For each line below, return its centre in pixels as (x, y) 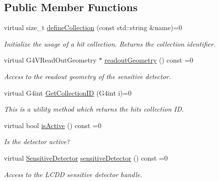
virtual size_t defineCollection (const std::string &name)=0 (93, 27)
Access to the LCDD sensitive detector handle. (73, 174)
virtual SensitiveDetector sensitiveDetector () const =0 (86, 157)
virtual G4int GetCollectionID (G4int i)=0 (68, 92)
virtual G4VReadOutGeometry (50, 60)
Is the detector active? (37, 141)
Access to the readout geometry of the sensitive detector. (88, 76)
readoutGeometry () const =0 (149, 60)
